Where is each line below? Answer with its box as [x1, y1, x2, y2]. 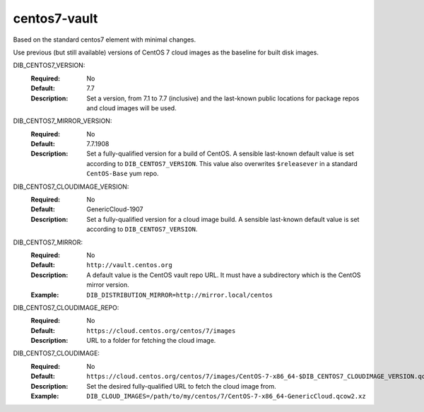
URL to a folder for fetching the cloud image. [86, 336, 216, 345]
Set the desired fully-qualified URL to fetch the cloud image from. [86, 382, 276, 390]
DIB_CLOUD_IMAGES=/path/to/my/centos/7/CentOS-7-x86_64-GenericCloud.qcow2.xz [86, 392, 367, 401]
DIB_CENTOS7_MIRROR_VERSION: [13, 117, 112, 125]
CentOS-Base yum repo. [86, 170, 159, 178]
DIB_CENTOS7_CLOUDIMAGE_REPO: [13, 303, 119, 312]
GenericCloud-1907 [86, 205, 143, 213]
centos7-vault [13, 11, 98, 26]
